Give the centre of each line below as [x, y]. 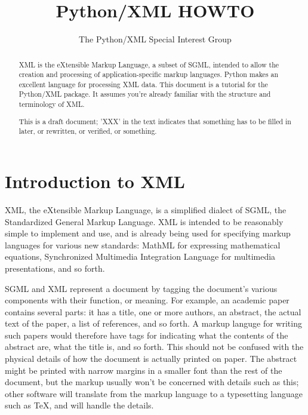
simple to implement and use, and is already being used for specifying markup [148, 233]
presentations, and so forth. [55, 268]
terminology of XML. [52, 104]
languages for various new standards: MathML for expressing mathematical [143, 245]
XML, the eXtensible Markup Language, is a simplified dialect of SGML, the [146, 209]
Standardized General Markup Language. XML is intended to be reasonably [144, 221]
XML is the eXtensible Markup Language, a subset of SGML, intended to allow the [149, 64]
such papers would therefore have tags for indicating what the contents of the [147, 335]
